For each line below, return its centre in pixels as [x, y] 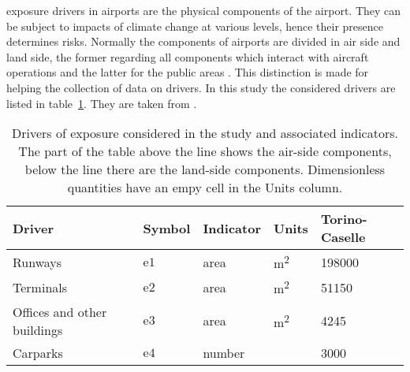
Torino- [344, 219]
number [224, 352]
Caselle [343, 237]
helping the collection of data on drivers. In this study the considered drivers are [201, 87]
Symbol [167, 228]
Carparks [38, 352]
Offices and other [60, 311]
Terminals [40, 288]
